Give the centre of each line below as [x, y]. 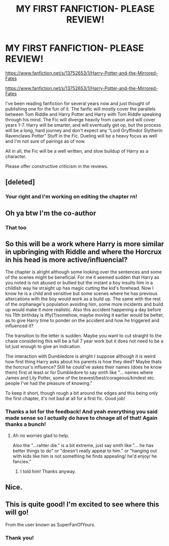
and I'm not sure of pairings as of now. [45, 141]
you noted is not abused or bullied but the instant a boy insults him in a [79, 283]
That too [16, 227]
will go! [17, 512]
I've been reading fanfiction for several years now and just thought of [78, 103]
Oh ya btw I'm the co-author [51, 213]
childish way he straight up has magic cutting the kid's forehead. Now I [79, 288]
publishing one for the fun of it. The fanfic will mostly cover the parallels [80, 109]
